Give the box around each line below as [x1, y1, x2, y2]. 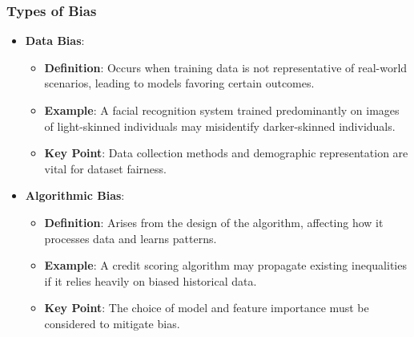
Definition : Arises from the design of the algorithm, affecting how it [44, 213, 384, 230]
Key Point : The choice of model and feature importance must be [44, 299, 369, 316]
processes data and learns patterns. [44, 229, 217, 246]
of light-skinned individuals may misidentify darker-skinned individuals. [44, 117, 396, 134]
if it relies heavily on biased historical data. [44, 272, 257, 289]
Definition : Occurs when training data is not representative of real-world [44, 59, 408, 75]
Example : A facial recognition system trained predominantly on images [44, 102, 400, 118]
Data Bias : [25, 32, 85, 49]
